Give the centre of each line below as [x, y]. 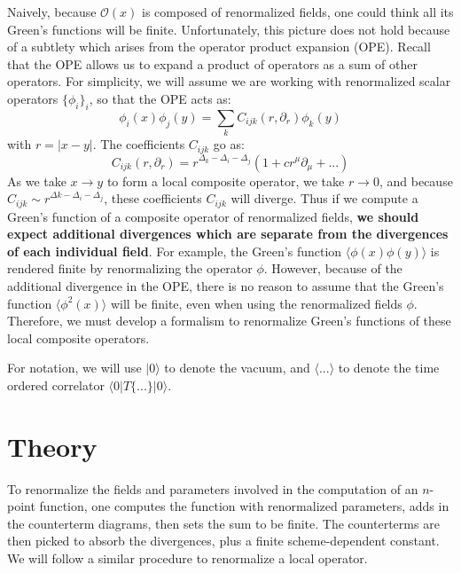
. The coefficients [139, 144]
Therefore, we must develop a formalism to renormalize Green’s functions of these [229, 321]
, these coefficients [153, 198]
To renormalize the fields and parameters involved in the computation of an [213, 488]
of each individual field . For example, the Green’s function [175, 251]
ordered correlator [56, 385]
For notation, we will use [74, 368]
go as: [229, 144]
